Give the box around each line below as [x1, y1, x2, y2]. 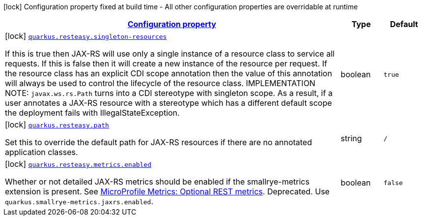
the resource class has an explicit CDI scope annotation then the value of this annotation [5, 68, 332, 78]
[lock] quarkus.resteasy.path [5, 120, 109, 129]
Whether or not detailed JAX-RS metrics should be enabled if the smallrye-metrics [5, 177, 309, 187]
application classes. [5, 147, 78, 157]
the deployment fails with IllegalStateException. [5, 108, 180, 118]
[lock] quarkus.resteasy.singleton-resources [5, 31, 167, 41]
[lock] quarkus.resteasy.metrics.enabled [5, 159, 152, 169]
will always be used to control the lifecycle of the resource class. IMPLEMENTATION [5, 78, 315, 88]
